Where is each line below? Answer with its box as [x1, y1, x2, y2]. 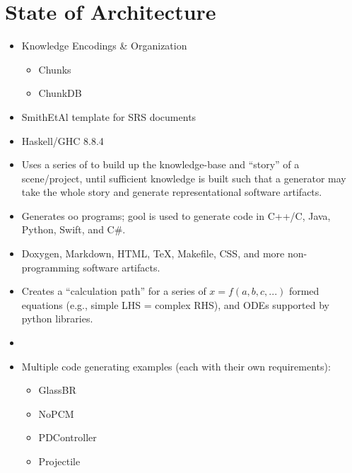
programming [21, 259, 80, 274]
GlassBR [38, 383, 76, 397]
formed [288, 284, 319, 298]
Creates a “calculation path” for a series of [21, 284, 206, 298]
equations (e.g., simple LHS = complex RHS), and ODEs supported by [21, 297, 329, 312]
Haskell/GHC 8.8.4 [21, 133, 104, 148]
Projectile [38, 454, 81, 468]
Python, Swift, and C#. [21, 222, 126, 237]
